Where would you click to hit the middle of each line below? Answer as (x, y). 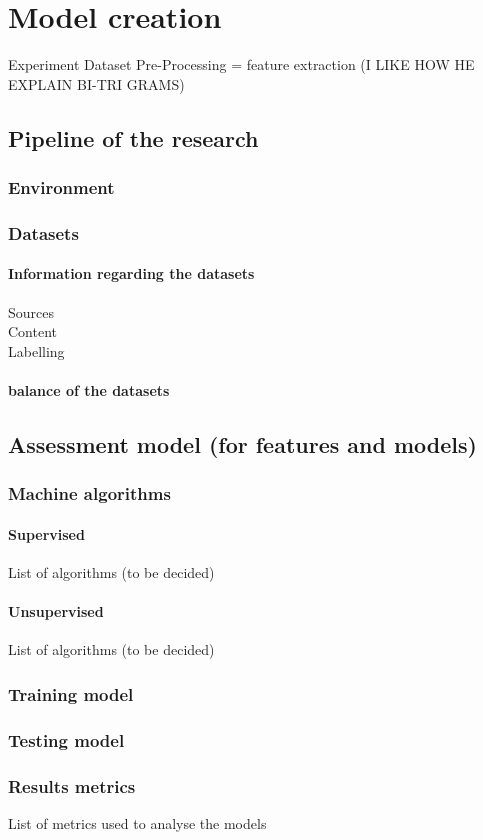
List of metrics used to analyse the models (137, 822)
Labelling (36, 350)
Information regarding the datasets (131, 273)
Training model (71, 693)
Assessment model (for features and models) (242, 443)
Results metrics (72, 785)
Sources (31, 311)
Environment (61, 187)
